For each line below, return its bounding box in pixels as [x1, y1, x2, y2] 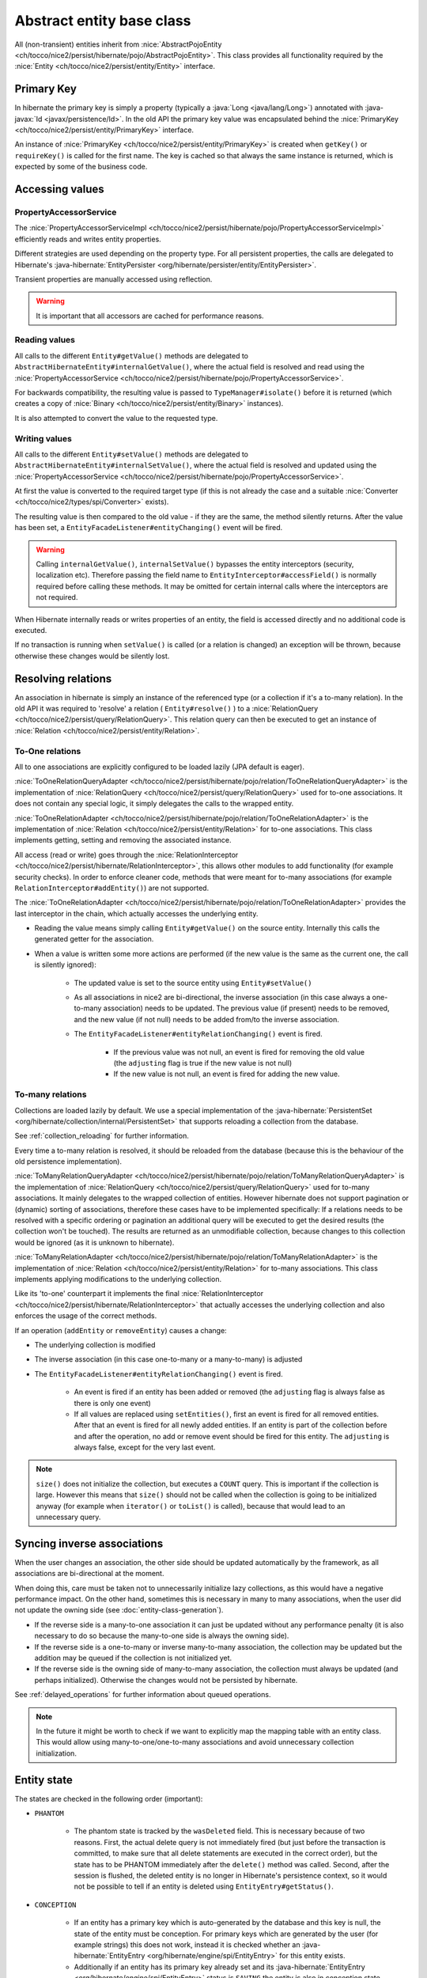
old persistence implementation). [14, 1157, 123, 1166]
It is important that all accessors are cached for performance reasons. [36, 311, 264, 320]
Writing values [14, 433, 73, 444]
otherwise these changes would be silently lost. [14, 651, 170, 661]
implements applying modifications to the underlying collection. [14, 1274, 221, 1283]
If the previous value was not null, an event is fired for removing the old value [113, 1047, 365, 1056]
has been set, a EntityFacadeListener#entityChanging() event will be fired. [14, 523, 283, 532]
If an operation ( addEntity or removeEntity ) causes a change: [14, 1325, 227, 1335]
